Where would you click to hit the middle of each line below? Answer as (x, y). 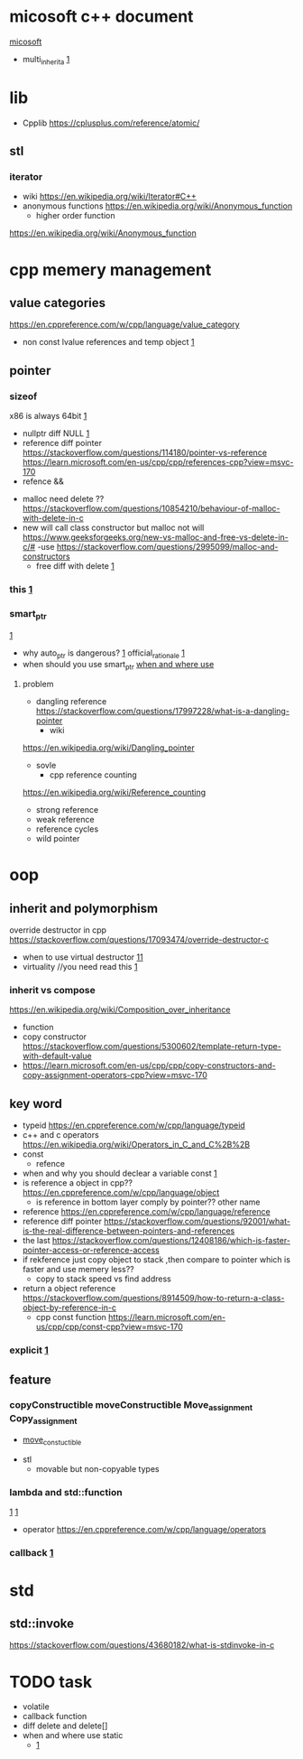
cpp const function (71, 1317)
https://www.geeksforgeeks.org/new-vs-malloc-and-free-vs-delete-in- (155, 537)
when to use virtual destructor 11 (83, 957)
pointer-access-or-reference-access (91, 1250)
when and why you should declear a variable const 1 (120, 1173)
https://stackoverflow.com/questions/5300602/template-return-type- (151, 1047)
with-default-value (57, 1056)
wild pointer (58, 839)
